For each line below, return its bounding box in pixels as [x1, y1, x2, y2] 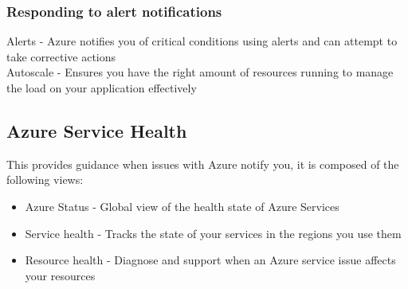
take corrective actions [6, 48, 116, 64]
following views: [6, 171, 84, 188]
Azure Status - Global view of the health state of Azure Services [25, 197, 339, 214]
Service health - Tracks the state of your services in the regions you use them [25, 225, 402, 241]
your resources [25, 267, 96, 283]
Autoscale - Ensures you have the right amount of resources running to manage [6, 64, 394, 80]
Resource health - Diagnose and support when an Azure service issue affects [25, 252, 396, 268]
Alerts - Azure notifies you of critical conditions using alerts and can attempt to [6, 33, 398, 49]
